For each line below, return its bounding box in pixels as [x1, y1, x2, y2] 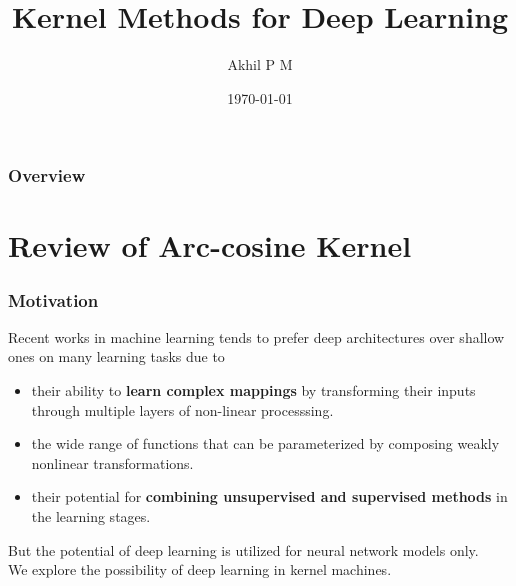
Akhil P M [227, 54, 293, 75]
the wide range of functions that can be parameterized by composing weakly [31, 433, 500, 454]
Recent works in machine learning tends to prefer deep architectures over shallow [8, 326, 505, 347]
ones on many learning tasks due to [8, 346, 225, 367]
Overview [8, 163, 86, 188]
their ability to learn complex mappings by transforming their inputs [31, 380, 476, 401]
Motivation [8, 287, 99, 312]
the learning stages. [31, 505, 151, 526]
